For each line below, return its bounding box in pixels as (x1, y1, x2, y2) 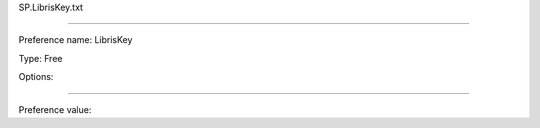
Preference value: (18, 103, 92, 115)
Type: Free (18, 52, 63, 64)
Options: (18, 71, 54, 83)
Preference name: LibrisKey (18, 34, 133, 46)
